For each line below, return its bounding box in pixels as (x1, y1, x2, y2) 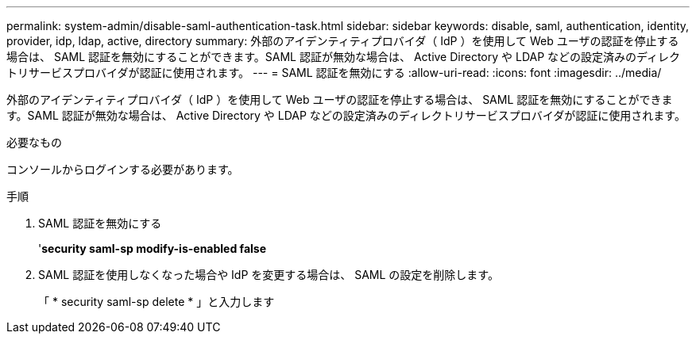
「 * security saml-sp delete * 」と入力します (38, 295, 275, 308)
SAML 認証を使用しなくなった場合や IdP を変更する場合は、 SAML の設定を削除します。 (38, 268, 499, 281)
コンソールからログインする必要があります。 (6, 162, 239, 176)
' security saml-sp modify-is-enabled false (38, 242, 266, 255)
